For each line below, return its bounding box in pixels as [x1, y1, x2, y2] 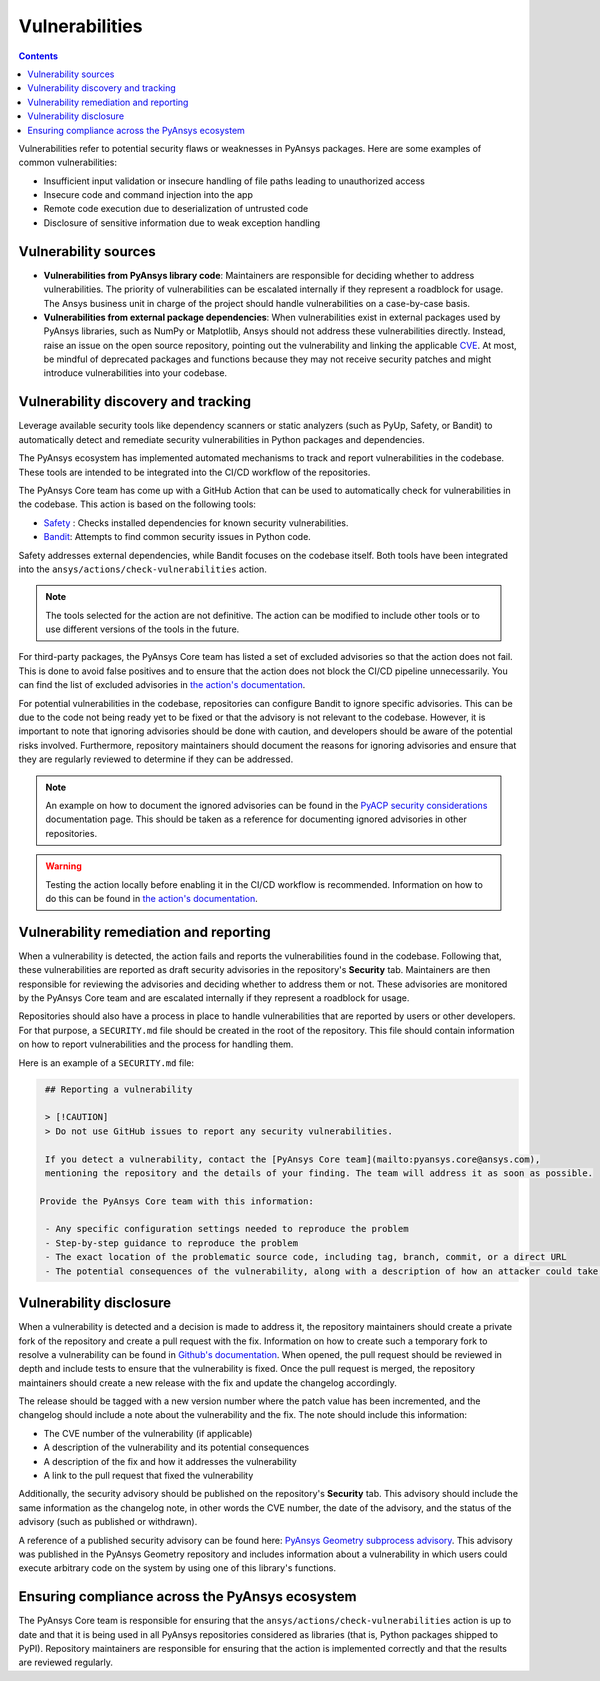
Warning [45, 860, 82, 872]
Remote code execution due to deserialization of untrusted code [43, 203, 309, 215]
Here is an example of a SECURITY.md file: [18, 1056, 195, 1069]
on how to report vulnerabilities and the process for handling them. [18, 1038, 294, 1050]
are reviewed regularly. [18, 1656, 114, 1669]
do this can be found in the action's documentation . [45, 892, 259, 904]
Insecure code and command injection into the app [43, 189, 254, 201]
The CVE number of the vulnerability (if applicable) [43, 1427, 253, 1439]
